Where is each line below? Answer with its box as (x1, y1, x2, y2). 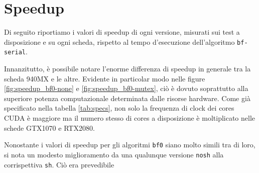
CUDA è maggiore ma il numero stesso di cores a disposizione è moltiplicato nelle (4, 113, 255, 123)
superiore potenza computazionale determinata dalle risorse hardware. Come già (4, 93, 250, 103)
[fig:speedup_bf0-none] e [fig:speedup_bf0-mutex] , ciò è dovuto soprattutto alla (4, 83, 248, 94)
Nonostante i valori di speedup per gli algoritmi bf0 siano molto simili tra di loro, (4, 139, 255, 150)
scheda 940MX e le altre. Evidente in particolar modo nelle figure (4, 73, 205, 83)
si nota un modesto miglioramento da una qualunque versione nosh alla (4, 149, 224, 159)
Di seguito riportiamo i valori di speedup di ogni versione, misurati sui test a (4, 27, 240, 37)
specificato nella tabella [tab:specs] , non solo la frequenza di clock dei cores (4, 103, 234, 113)
